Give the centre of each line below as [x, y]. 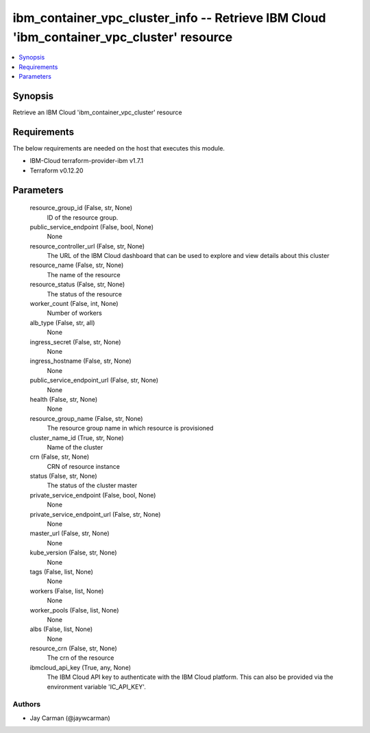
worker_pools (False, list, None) [74, 610]
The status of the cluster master [92, 485]
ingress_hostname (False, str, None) [81, 361]
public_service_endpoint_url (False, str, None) [94, 381]
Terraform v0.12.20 [57, 170]
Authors [27, 704]
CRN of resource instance [83, 466]
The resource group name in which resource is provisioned [130, 428]
